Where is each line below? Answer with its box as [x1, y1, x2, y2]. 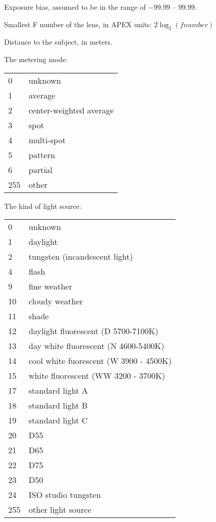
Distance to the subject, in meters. [4, 36, 113, 47]
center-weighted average [29, 104, 114, 116]
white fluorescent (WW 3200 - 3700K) [29, 370, 165, 382]
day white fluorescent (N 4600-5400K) [29, 340, 165, 352]
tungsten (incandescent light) [29, 250, 133, 263]
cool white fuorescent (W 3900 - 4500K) [29, 355, 172, 367]
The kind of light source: [4, 200, 81, 211]
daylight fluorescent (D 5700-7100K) [29, 325, 159, 337]
